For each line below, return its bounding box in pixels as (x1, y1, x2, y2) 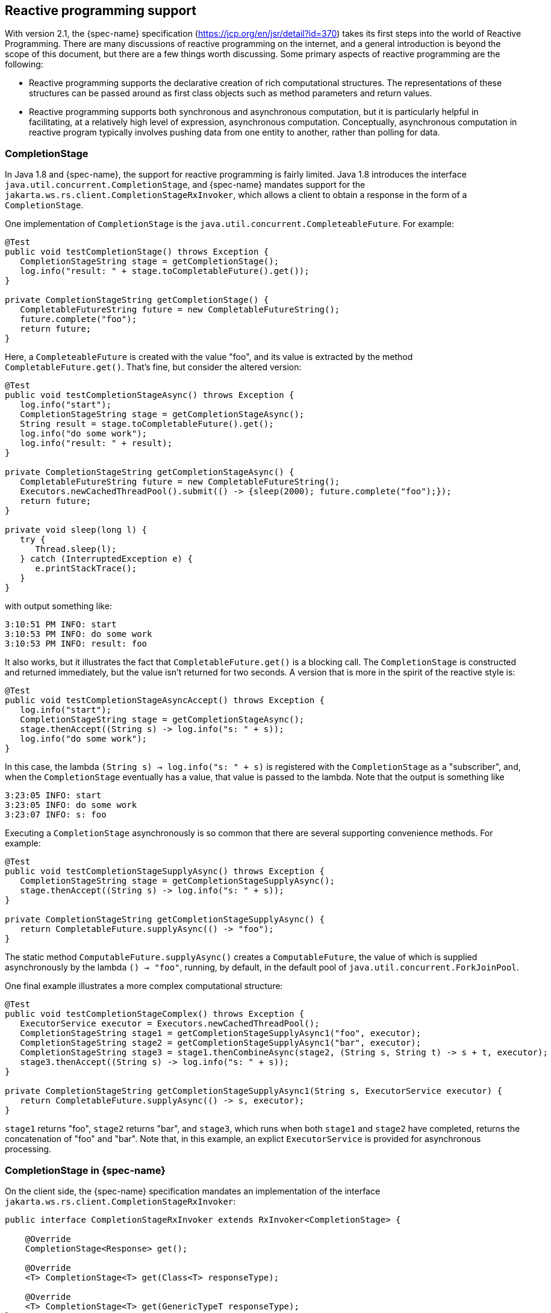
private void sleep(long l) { (5, 525, 148, 535)
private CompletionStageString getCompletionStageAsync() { (5, 467, 294, 477)
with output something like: (5, 601, 112, 612)
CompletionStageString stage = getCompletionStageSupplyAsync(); (20, 876, 335, 886)
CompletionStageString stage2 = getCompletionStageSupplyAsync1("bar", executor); (20, 1038, 422, 1048)
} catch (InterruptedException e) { (20, 554, 193, 564)
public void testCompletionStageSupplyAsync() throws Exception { (5, 866, 325, 877)
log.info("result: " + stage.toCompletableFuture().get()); (20, 266, 310, 276)
